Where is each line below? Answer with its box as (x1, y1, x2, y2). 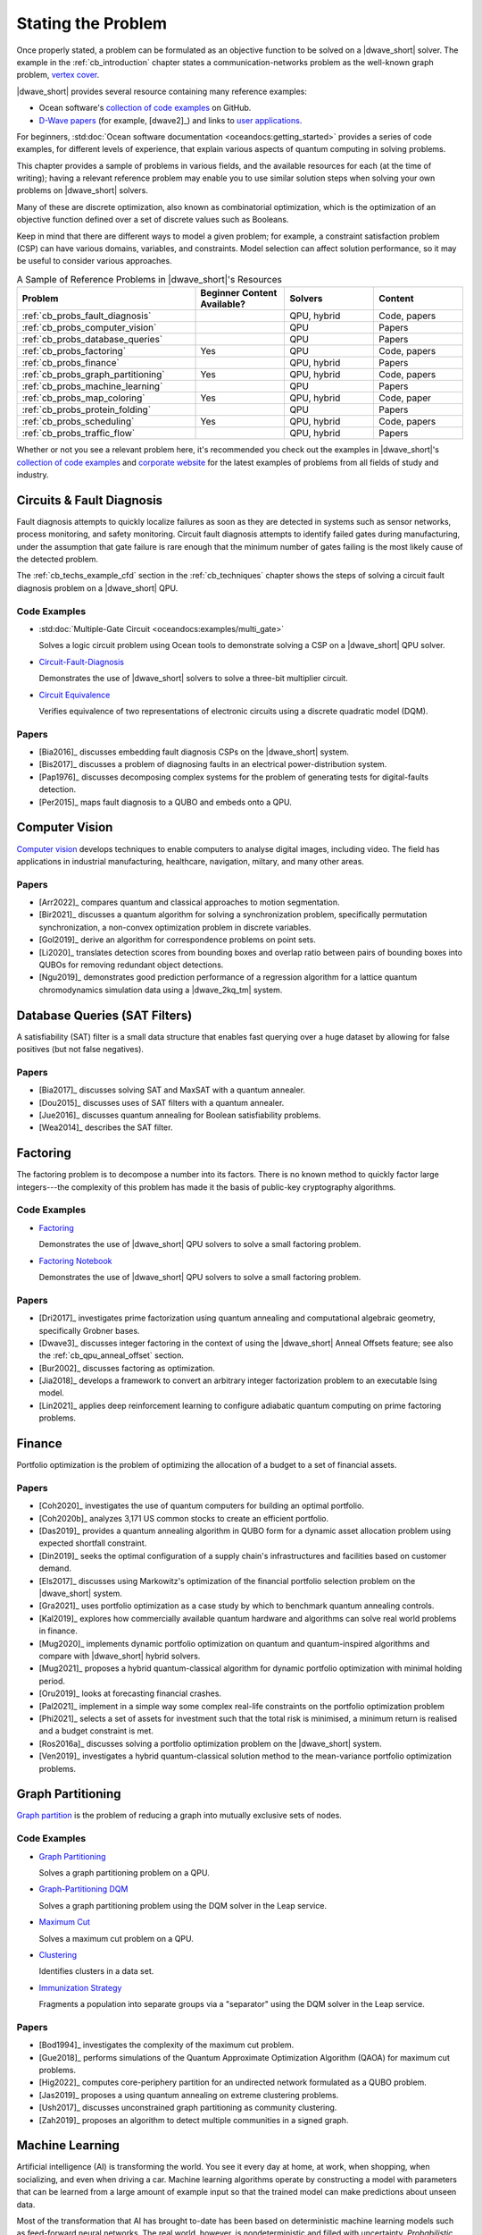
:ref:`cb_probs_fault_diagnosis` (21, 309, 152, 322)
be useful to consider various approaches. (16, 256, 173, 266)
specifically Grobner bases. (38, 1325, 140, 1336)
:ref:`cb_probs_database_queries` (21, 333, 163, 346)
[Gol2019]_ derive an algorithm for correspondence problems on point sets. (38, 934, 316, 945)
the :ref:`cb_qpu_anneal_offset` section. (38, 1350, 185, 1361)
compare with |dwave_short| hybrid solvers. (38, 1650, 201, 1661)
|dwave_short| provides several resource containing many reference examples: (16, 86, 308, 97)
